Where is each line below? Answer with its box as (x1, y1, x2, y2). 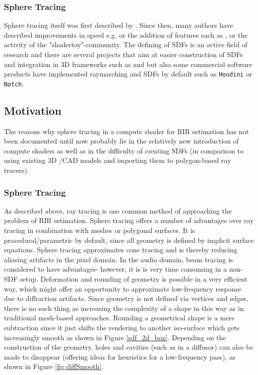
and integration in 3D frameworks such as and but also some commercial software (4, 59, 253, 69)
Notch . (4, 78, 24, 88)
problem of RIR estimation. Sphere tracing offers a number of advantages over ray (4, 215, 254, 225)
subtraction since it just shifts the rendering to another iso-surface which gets (4, 322, 240, 333)
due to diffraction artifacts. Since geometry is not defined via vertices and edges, (4, 293, 248, 303)
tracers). (4, 165, 29, 175)
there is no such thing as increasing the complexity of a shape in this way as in (4, 302, 244, 313)
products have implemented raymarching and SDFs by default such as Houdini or (4, 69, 253, 79)
